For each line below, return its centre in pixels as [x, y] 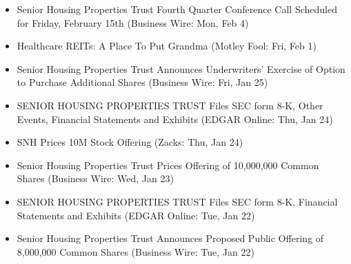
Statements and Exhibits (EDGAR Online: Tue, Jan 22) [136, 215]
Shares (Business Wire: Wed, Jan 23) [95, 178]
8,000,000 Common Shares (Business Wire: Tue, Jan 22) [136, 251]
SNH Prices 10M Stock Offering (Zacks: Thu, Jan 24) [130, 142]
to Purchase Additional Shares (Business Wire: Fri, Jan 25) [142, 82]
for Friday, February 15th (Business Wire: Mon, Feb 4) [133, 22]
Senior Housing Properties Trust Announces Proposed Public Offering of [170, 238]
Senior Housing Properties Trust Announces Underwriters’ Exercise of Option [181, 68]
